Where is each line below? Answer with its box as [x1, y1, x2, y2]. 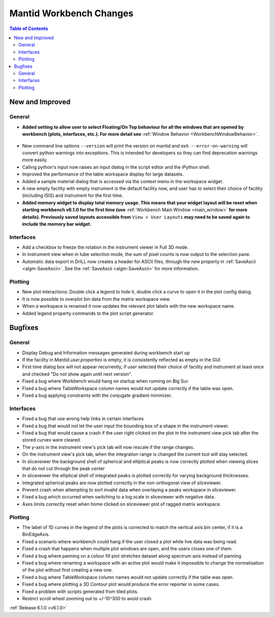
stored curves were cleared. [22, 437, 81, 443]
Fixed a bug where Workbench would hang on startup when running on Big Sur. [22, 378, 189, 384]
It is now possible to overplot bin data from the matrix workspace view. [22, 296, 171, 302]
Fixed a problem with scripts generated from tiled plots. [22, 588, 139, 595]
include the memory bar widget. [22, 221, 92, 227]
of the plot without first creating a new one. [22, 567, 113, 573]
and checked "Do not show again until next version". [22, 371, 132, 377]
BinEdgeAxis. [22, 532, 50, 538]
